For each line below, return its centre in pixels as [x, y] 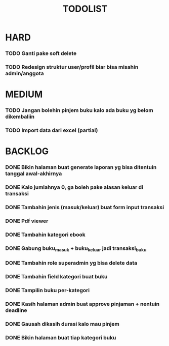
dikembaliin [20, 117]
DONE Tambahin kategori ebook [46, 235]
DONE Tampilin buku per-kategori [48, 290]
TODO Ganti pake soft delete [41, 53]
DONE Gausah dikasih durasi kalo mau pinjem [62, 324]
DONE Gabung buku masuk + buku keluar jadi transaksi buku [76, 249]
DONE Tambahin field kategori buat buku [56, 276]
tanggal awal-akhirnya [34, 174]
